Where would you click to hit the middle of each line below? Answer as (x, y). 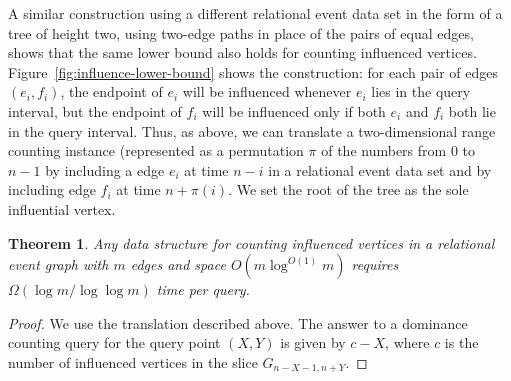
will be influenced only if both (294, 110)
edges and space (178, 264)
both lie (472, 110)
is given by (313, 342)
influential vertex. (62, 208)
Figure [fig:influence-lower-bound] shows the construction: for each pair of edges (253, 71)
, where (407, 342)
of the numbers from (384, 150)
